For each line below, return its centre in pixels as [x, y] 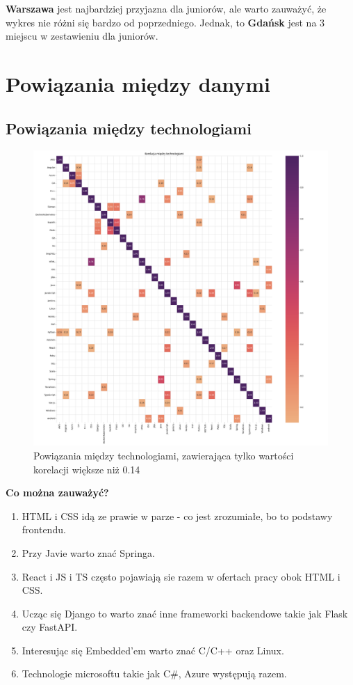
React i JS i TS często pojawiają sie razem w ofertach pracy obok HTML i [181, 576]
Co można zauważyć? [57, 493]
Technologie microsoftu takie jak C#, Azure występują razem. [154, 674]
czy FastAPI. [50, 627]
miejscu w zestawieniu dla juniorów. [82, 36]
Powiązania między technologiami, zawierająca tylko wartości [164, 455]
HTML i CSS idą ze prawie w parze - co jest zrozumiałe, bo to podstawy [177, 515]
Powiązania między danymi [138, 83]
